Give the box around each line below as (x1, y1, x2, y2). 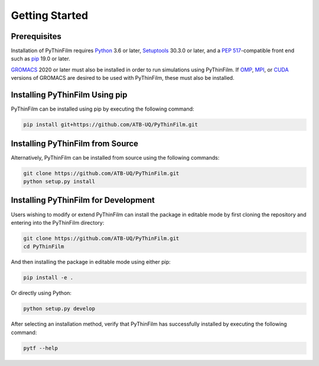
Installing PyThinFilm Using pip (11, 90, 128, 100)
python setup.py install (23, 178, 96, 184)
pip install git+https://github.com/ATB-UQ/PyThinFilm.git (23, 121, 198, 128)
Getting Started (11, 9, 89, 22)
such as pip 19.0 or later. (11, 55, 70, 62)
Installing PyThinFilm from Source (11, 138, 139, 148)
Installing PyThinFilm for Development (11, 195, 155, 205)
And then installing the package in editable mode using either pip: (11, 258, 171, 265)
